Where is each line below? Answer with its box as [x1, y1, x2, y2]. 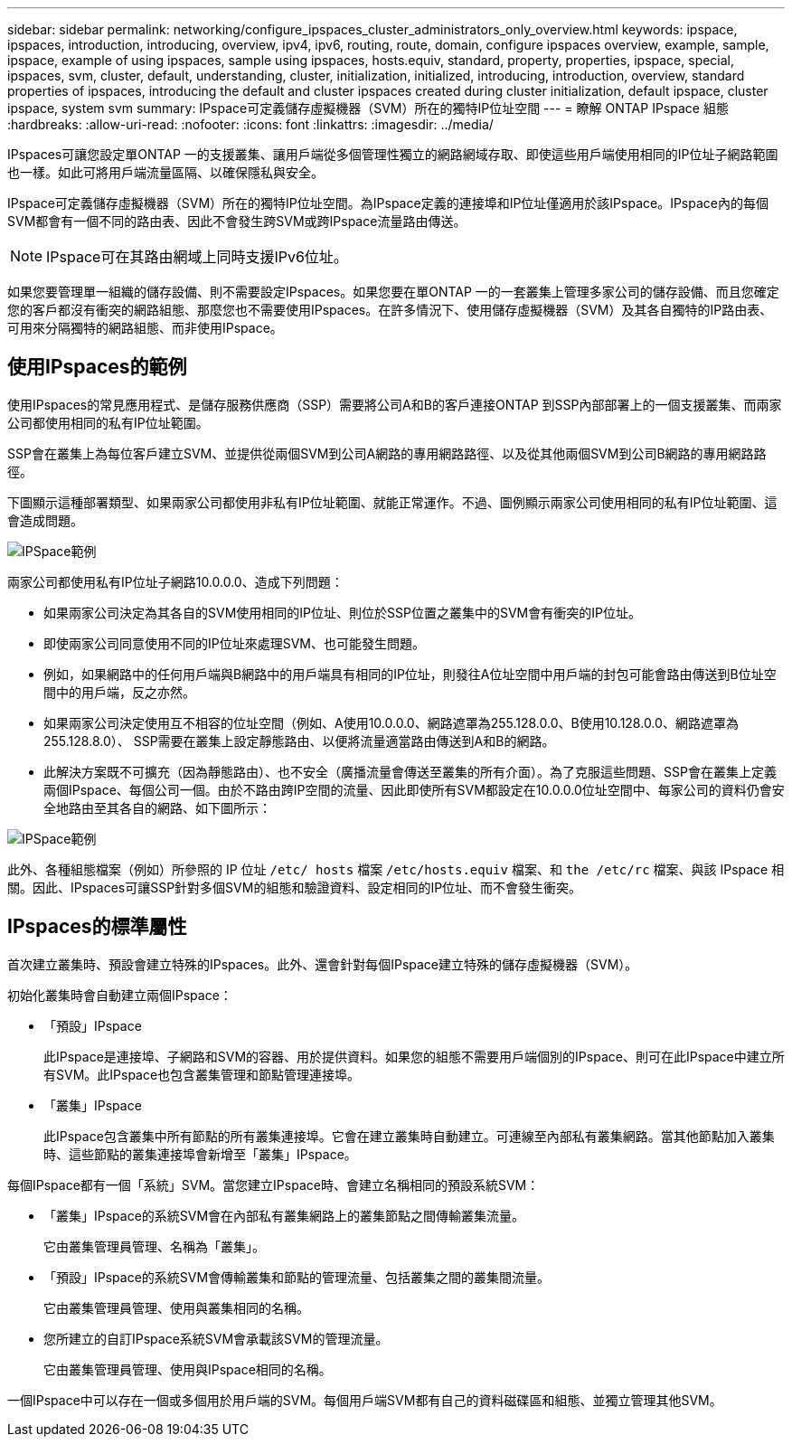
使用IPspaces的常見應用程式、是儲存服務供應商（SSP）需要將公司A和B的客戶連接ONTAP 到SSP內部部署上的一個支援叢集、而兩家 [7, 396, 782, 412]
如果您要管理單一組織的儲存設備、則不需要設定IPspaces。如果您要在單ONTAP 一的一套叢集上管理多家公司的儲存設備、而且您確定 [7, 284, 779, 299]
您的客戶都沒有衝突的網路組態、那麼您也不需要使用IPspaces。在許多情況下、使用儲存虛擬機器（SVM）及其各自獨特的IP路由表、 [7, 302, 773, 317]
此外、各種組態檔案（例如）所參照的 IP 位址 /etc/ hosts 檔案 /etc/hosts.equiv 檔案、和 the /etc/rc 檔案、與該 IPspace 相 [7, 861, 785, 877]
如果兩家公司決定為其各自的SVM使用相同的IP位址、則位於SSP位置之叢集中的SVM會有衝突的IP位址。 [43, 604, 641, 620]
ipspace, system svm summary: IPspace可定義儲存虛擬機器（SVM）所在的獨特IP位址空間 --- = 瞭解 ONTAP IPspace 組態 [7, 100, 729, 116]
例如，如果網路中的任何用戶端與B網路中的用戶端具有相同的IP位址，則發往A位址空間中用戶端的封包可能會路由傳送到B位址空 [43, 665, 777, 682]
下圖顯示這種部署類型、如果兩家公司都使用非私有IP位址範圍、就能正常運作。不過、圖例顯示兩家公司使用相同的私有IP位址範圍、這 [7, 494, 778, 510]
